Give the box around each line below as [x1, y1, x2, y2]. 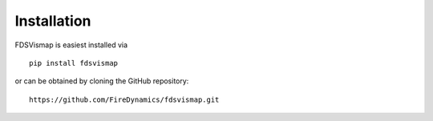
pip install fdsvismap [29, 58, 119, 67]
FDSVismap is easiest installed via [14, 40, 128, 50]
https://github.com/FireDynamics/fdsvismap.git [29, 95, 220, 104]
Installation [14, 12, 91, 30]
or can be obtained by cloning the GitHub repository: [14, 76, 189, 86]
